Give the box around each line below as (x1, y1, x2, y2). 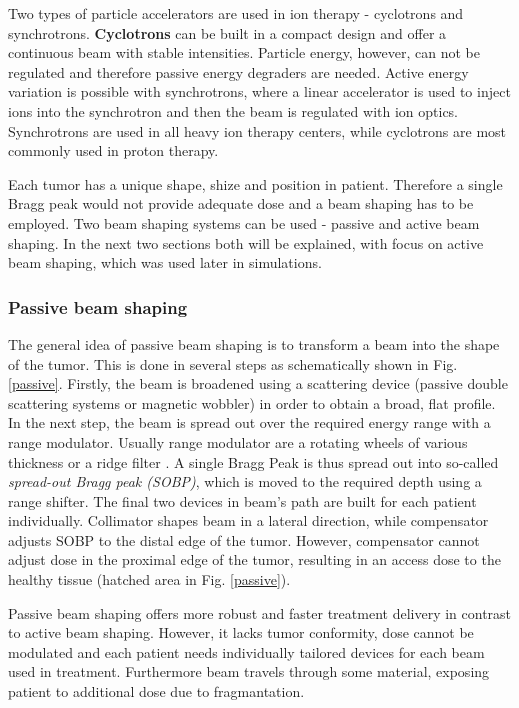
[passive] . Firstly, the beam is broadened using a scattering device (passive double (8, 373, 508, 394)
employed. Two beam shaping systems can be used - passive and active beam (8, 212, 480, 233)
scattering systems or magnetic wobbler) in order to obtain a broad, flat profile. (8, 392, 496, 413)
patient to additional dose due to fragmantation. (8, 681, 305, 702)
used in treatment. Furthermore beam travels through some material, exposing (8, 661, 490, 682)
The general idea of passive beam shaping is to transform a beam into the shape (8, 333, 500, 354)
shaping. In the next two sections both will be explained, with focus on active (8, 232, 484, 253)
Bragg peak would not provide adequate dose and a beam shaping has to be (8, 193, 474, 214)
